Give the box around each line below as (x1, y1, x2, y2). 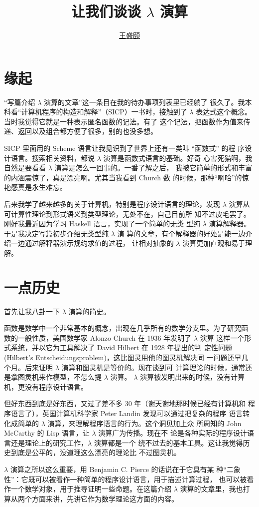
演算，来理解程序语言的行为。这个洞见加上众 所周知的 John (47, 418, 242, 428)
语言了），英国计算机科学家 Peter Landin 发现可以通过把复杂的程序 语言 (10, 408, 243, 419)
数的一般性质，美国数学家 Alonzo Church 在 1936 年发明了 (4, 332, 192, 343)
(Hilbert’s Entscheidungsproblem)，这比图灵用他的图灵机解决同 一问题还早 (4, 352, 242, 363)
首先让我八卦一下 (4, 306, 60, 316)
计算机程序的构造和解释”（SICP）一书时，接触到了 (21, 106, 187, 117)
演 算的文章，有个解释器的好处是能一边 (117, 228, 246, 238)
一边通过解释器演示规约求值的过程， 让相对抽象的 (10, 238, 174, 248)
